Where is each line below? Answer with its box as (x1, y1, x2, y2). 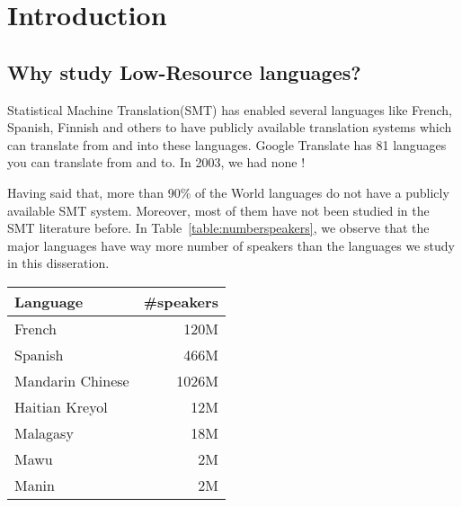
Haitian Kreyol (14, 396, 108, 417)
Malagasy (14, 422, 74, 443)
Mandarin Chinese (14, 369, 129, 391)
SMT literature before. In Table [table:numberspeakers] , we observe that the (7, 218, 430, 237)
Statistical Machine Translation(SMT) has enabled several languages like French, (7, 100, 452, 119)
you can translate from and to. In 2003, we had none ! (7, 153, 306, 172)
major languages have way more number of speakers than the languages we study (7, 236, 455, 254)
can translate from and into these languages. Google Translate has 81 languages (7, 135, 447, 154)
